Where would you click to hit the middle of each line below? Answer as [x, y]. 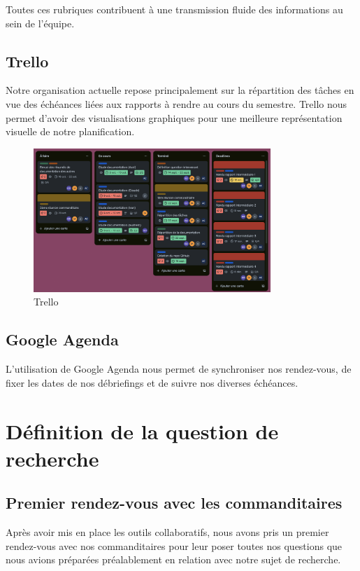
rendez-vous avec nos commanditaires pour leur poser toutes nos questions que [174, 545]
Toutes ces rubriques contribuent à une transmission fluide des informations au [174, 9]
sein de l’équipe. [40, 23]
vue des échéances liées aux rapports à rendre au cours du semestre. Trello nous [177, 103]
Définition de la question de [142, 431]
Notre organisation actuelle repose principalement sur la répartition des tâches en [180, 90]
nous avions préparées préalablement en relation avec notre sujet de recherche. [173, 559]
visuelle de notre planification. [70, 131]
